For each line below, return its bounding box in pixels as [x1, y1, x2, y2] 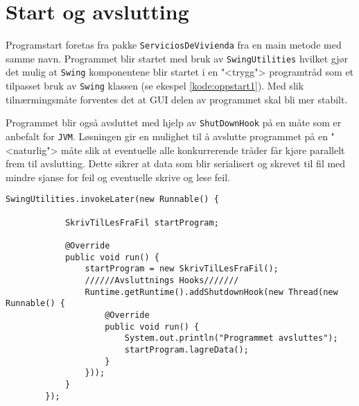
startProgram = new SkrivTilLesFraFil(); [85, 264, 279, 274]
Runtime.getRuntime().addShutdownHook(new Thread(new [85, 287, 338, 297]
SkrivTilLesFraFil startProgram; [64, 217, 219, 228]
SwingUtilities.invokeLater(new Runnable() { [6, 194, 219, 205]
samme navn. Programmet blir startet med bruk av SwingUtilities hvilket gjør [6, 51, 348, 65]
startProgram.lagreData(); [124, 344, 249, 355]
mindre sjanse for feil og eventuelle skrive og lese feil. [6, 169, 230, 184]
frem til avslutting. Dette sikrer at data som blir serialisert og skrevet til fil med [6, 156, 346, 171]
